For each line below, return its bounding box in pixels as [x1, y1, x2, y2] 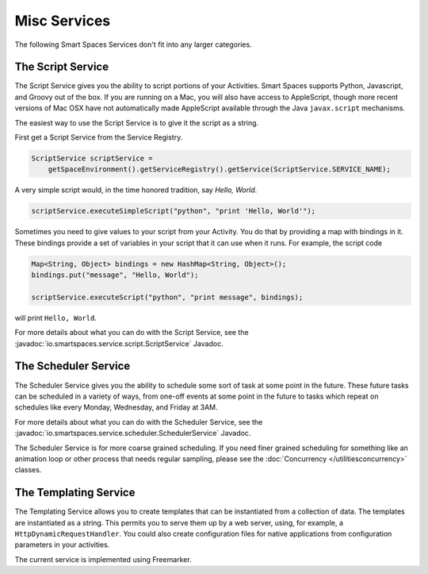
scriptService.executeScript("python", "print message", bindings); [31, 292, 304, 302]
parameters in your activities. [14, 540, 110, 549]
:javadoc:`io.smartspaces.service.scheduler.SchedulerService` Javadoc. [14, 429, 251, 438]
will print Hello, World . [14, 313, 97, 322]
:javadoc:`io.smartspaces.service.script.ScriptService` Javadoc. [14, 338, 224, 349]
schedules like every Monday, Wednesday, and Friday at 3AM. [14, 403, 218, 412]
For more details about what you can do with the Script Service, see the [14, 328, 249, 337]
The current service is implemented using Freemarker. [14, 554, 192, 564]
